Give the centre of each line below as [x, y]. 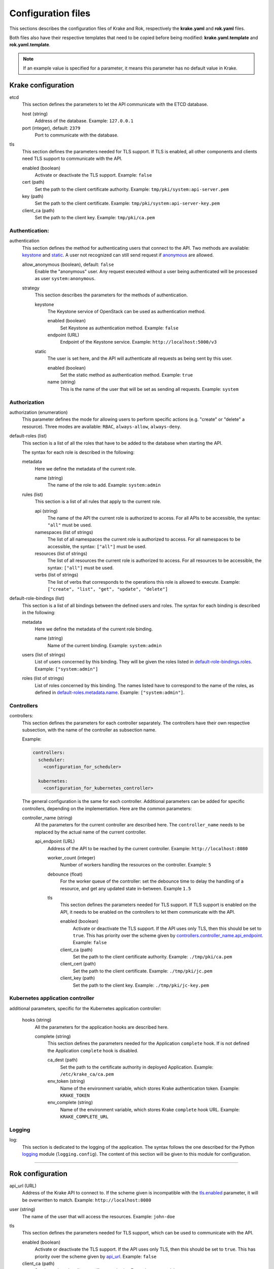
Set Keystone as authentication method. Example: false [119, 328]
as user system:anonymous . [65, 279]
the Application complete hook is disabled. [93, 1050]
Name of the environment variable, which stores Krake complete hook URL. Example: [150, 1110]
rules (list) [32, 494]
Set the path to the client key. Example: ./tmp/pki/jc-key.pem [141, 985]
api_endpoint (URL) [55, 841]
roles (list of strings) [43, 678]
